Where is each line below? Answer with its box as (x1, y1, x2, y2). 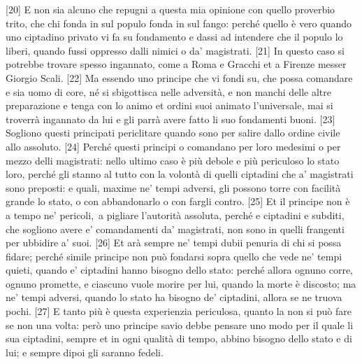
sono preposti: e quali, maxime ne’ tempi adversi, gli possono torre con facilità (6, 180, 341, 195)
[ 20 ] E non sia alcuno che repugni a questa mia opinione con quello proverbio (6, 2, 335, 16)
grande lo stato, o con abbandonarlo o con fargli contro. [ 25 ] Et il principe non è (6, 194, 350, 209)
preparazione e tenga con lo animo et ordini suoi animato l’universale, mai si (6, 98, 333, 113)
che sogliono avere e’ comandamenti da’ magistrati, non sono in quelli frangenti (6, 221, 345, 236)
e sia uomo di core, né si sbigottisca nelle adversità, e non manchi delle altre (6, 84, 331, 99)
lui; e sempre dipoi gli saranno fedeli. (6, 344, 164, 359)
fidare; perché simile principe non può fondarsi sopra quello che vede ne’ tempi (6, 248, 342, 263)
